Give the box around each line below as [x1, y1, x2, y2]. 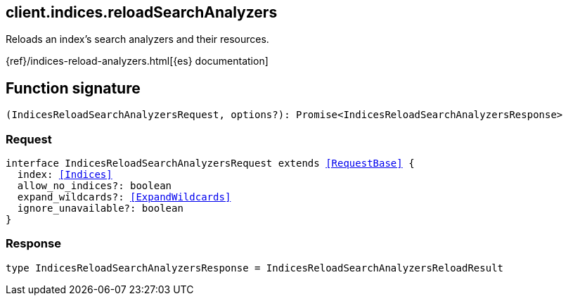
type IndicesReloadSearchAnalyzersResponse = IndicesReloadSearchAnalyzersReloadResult [6, 262, 504, 274]
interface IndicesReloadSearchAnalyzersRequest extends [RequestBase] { [6, 158, 415, 169]
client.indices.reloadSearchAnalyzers [6, 4, 278, 21]
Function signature [6, 79, 141, 97]
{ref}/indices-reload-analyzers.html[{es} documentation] [6, 55, 269, 68]
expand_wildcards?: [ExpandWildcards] [17, 191, 231, 203]
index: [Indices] [17, 169, 112, 181]
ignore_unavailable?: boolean [17, 203, 183, 214]
